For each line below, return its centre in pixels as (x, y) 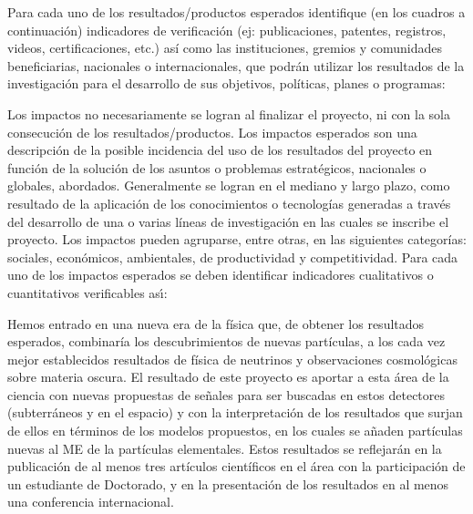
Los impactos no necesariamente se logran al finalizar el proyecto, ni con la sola (229, 113)
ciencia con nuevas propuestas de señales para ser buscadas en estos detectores (226, 394)
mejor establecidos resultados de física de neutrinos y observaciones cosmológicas (232, 359)
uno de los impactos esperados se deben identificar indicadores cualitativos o (221, 275)
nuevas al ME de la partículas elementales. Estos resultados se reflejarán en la (225, 448)
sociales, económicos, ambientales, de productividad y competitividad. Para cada (233, 257)
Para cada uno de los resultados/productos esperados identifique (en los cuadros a (236, 12)
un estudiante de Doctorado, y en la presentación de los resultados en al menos (228, 483)
